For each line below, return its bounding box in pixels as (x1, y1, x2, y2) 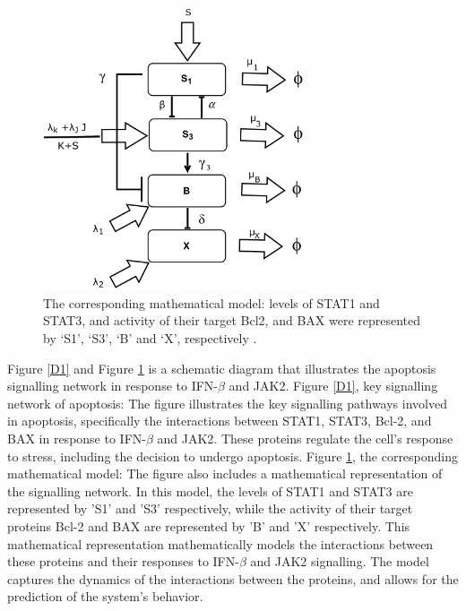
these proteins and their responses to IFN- (7, 552, 239, 571)
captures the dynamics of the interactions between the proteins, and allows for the (7, 569, 459, 588)
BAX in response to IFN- (7, 429, 146, 447)
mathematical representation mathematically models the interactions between (7, 534, 434, 553)
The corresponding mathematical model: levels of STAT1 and (43, 293, 380, 312)
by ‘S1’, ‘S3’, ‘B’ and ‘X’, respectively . (43, 329, 257, 348)
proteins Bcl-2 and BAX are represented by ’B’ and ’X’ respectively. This (7, 516, 410, 535)
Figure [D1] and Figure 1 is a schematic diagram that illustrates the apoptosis (7, 358, 436, 377)
